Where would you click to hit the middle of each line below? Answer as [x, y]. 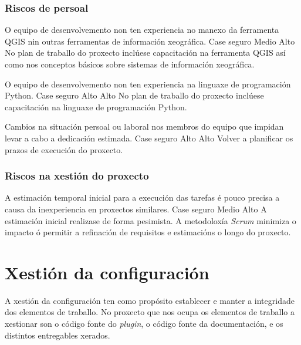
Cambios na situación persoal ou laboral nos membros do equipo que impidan [144, 126]
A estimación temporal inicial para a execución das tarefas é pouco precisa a [142, 197]
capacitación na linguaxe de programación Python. [96, 106]
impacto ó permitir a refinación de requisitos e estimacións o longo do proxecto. [148, 232]
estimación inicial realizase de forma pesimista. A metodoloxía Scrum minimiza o [150, 220]
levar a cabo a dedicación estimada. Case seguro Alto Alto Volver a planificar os [149, 138]
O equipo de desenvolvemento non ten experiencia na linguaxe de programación [148, 84]
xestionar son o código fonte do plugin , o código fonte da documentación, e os [144, 324]
